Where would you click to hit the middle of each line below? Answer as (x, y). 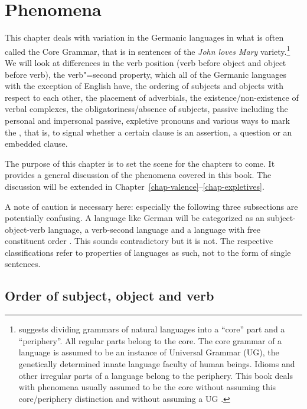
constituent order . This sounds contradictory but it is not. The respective (139, 241)
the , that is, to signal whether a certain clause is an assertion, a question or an (148, 132)
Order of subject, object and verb (110, 296)
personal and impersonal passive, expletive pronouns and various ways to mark (147, 120)
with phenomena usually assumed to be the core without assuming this (147, 387)
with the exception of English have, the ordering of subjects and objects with (144, 86)
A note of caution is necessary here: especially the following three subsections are (151, 206)
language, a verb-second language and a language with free (154, 229)
